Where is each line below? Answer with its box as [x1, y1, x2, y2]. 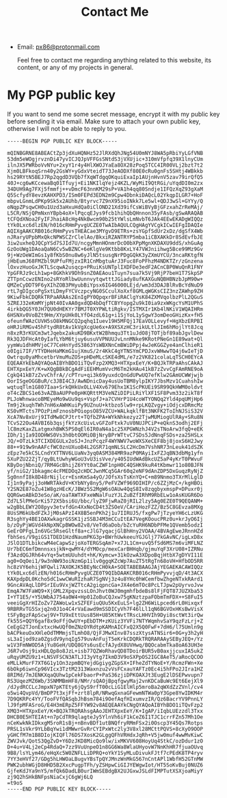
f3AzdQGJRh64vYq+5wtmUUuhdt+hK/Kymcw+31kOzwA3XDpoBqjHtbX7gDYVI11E [7, 552, 204, 559]
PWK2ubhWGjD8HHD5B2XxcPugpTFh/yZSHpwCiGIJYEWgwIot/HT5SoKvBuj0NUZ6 [7, 762, 204, 769]
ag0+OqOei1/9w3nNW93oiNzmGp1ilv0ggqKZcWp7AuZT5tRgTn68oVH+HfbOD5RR [7, 558, 204, 565]
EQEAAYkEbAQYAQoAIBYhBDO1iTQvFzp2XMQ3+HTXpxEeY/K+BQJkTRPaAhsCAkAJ [7, 360, 204, 367]
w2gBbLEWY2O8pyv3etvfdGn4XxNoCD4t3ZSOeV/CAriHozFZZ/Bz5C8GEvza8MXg [7, 504, 204, 511]
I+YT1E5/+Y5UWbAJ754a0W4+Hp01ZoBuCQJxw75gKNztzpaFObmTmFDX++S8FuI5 [7, 594, 204, 601]
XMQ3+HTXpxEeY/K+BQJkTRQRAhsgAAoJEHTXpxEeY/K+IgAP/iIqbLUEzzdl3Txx [7, 708, 204, 715]
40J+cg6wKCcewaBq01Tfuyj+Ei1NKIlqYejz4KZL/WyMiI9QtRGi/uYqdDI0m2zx [7, 180, 204, 187]
